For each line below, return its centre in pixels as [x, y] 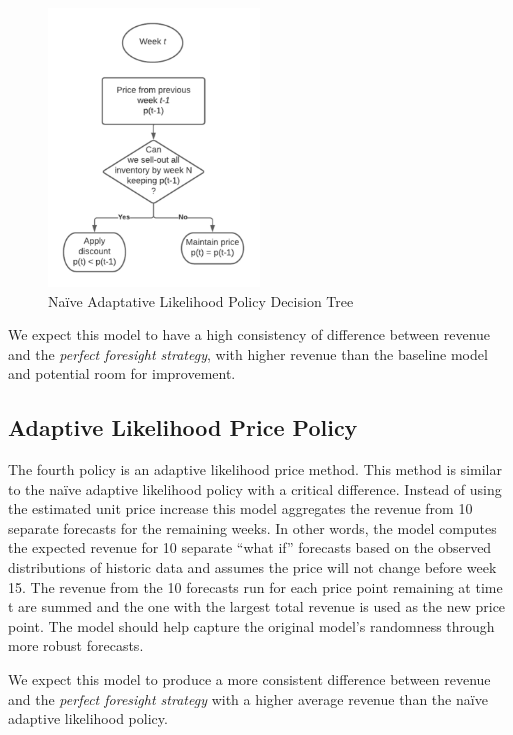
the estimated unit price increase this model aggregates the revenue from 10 [240, 508]
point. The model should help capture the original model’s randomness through [251, 625]
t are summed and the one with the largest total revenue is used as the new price [257, 606]
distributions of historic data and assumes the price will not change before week [252, 567]
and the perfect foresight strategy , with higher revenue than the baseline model [248, 353]
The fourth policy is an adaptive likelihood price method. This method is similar [255, 469]
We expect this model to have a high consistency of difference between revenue [249, 334]
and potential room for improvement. [122, 373]
